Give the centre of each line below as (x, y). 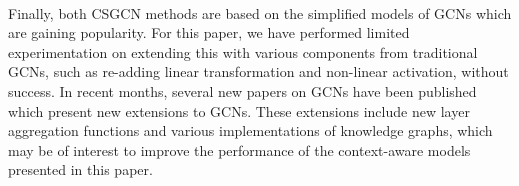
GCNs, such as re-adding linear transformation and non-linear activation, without (258, 71)
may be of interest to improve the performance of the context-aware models (239, 149)
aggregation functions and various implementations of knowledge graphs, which (250, 130)
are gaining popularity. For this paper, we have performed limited (209, 32)
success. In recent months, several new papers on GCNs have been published (242, 90)
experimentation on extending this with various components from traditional (243, 51)
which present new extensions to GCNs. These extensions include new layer (239, 110)
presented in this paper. (80, 169)
